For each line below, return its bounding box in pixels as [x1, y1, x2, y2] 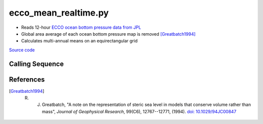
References [9, 75, 45, 83]
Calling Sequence [9, 60, 64, 68]
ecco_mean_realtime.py [9, 7, 109, 18]
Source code [9, 47, 35, 53]
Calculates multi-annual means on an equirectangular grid [21, 38, 138, 44]
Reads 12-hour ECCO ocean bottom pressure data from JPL [21, 24, 141, 30]
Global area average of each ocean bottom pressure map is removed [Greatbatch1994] [21, 31, 196, 37]
